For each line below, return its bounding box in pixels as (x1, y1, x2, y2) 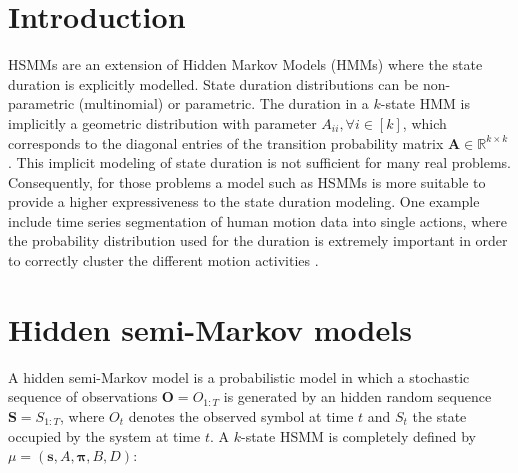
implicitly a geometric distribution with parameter (8, 112, 317, 133)
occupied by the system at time (8, 425, 201, 446)
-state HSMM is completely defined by (240, 425, 477, 446)
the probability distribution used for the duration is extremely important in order (8, 230, 508, 251)
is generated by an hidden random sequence (223, 386, 492, 407)
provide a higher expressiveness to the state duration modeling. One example (8, 191, 480, 212)
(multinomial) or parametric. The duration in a (78, 93, 369, 114)
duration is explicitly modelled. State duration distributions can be (8, 73, 419, 94)
